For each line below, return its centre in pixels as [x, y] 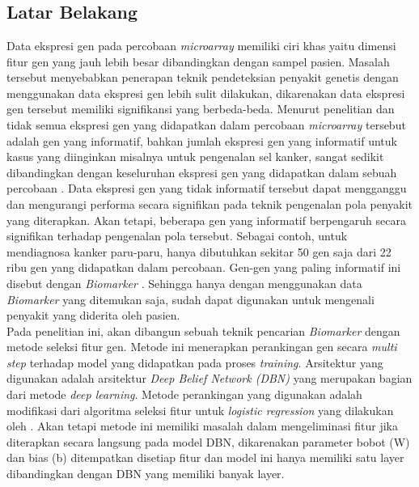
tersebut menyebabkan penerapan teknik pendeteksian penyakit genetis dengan [203, 77]
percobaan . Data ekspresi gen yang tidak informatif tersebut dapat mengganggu [207, 188]
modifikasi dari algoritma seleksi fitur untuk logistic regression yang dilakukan [200, 410]
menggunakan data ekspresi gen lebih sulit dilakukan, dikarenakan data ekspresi [206, 93]
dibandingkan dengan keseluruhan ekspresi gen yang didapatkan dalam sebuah [202, 172]
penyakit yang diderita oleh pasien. [93, 315]
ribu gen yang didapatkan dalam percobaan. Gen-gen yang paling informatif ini [204, 267]
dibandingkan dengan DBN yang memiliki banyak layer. [146, 474]
